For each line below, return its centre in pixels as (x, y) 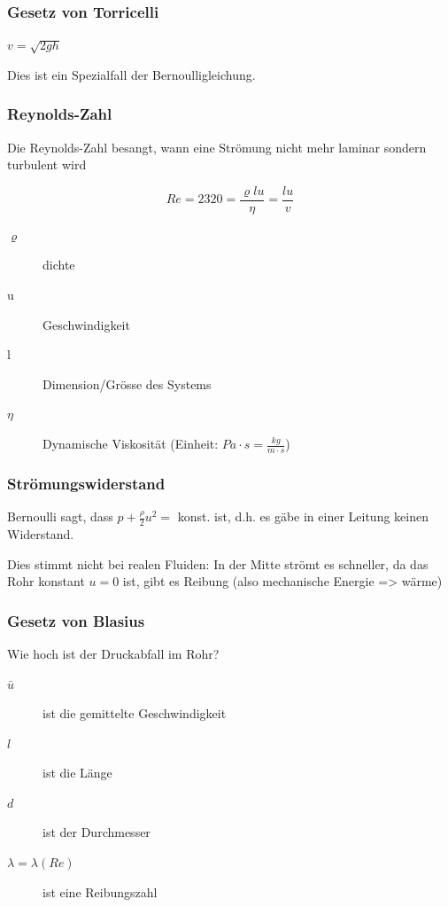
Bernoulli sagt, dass (60, 516)
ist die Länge (77, 773)
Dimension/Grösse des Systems (127, 383)
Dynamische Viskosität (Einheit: (131, 444)
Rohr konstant (46, 581)
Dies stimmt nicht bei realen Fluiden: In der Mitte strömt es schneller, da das (218, 563)
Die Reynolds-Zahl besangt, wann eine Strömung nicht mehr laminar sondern (217, 147)
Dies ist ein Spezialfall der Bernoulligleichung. (131, 74)
